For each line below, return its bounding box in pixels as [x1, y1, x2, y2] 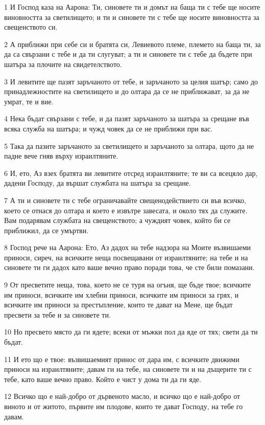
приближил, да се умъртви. [4, 225, 89, 235]
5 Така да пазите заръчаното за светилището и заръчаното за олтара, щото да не [4, 140, 254, 151]
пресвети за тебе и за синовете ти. [4, 309, 111, 320]
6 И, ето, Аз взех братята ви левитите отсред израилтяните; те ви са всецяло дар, [4, 167, 258, 178]
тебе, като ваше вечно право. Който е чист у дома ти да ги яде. [4, 373, 201, 384]
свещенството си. [4, 21, 58, 32]
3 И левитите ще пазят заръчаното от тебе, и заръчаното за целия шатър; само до [4, 76, 258, 86]
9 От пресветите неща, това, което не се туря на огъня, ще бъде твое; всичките [4, 279, 251, 290]
